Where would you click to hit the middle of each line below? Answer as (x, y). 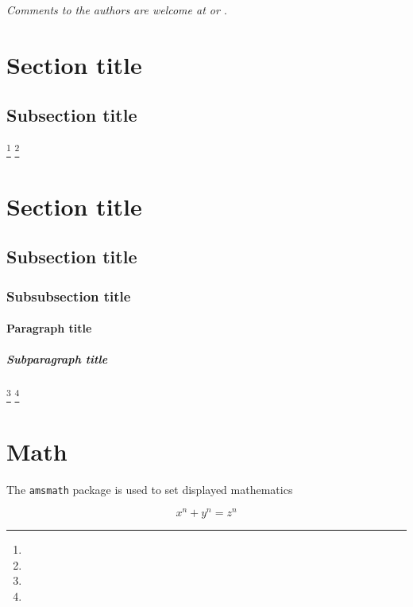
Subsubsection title (69, 296)
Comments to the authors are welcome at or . (117, 10)
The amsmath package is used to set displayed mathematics (150, 489)
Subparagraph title (57, 359)
